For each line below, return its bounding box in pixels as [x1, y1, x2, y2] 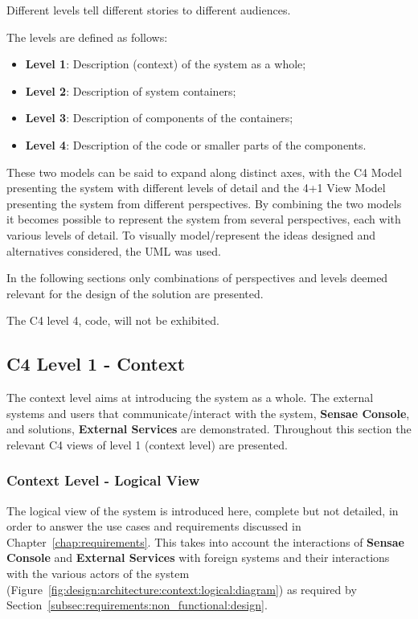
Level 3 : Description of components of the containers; [25, 109, 293, 126]
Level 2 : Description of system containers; [25, 82, 236, 99]
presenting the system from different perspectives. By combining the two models [6, 195, 402, 211]
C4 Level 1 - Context [6, 351, 186, 376]
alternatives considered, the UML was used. [6, 242, 221, 259]
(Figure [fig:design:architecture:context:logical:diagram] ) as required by [6, 580, 357, 597]
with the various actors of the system [6, 565, 190, 582]
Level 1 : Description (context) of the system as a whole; [25, 55, 306, 72]
